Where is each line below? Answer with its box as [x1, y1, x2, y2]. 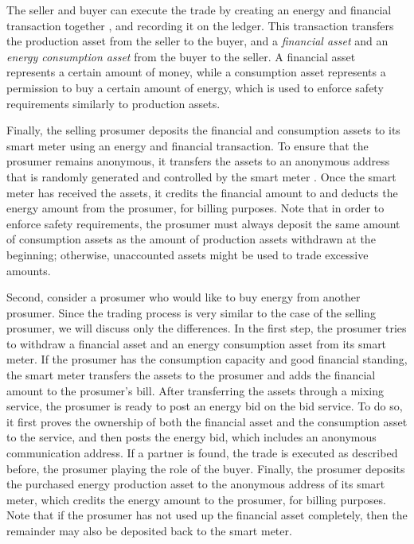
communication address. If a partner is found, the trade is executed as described [6, 445, 398, 461]
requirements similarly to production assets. [6, 95, 221, 111]
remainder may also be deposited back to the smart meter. [6, 523, 292, 538]
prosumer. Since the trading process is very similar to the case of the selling [6, 304, 376, 321]
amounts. [6, 262, 51, 278]
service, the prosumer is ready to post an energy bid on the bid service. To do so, [6, 398, 403, 414]
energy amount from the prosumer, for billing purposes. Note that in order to [6, 200, 385, 216]
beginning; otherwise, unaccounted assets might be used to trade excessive [6, 246, 369, 262]
